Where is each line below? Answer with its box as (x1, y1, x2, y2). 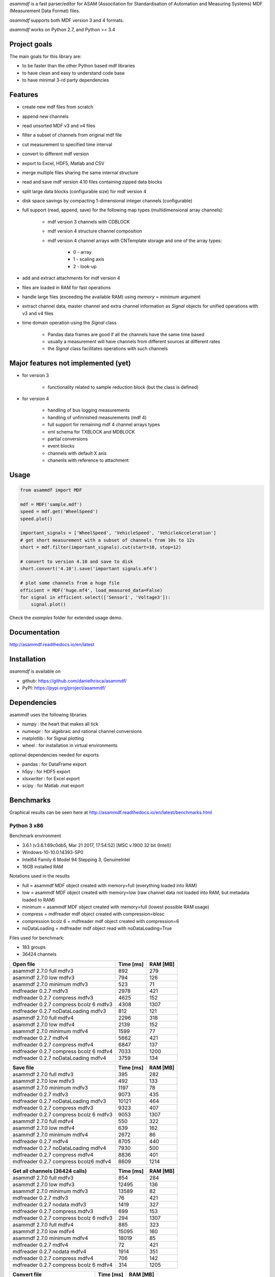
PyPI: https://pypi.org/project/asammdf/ (22, 684, 106, 691)
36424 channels (22, 951, 57, 957)
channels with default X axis (47, 450, 107, 456)
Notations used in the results (9, 873, 70, 879)
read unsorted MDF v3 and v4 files (22, 123, 96, 129)
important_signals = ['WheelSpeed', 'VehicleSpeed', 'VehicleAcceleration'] (20, 530, 216, 536)
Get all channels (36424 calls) (12, 1167, 87, 1174)
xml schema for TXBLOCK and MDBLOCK (47, 429, 135, 435)
